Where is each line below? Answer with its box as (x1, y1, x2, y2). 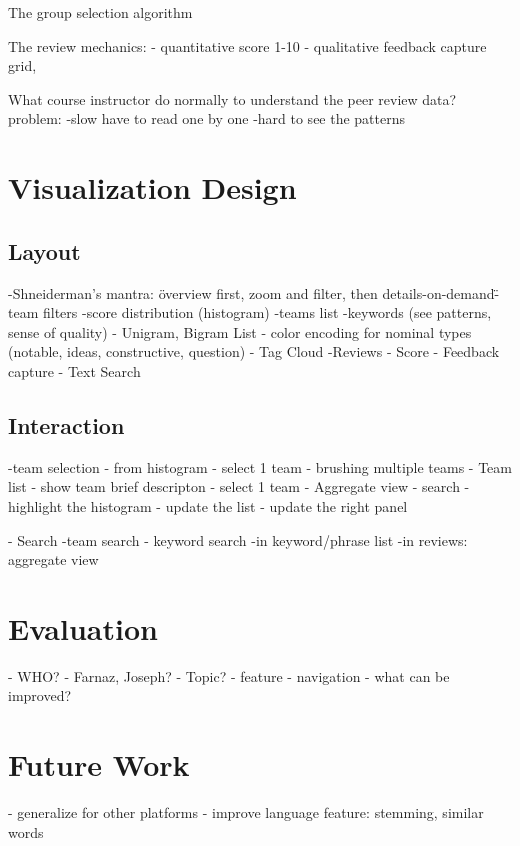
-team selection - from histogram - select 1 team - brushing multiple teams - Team (8, 456, 512, 477)
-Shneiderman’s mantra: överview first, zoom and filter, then (8, 282, 378, 303)
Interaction (8, 409, 125, 440)
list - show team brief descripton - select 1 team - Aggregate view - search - (8, 476, 470, 497)
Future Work (8, 744, 190, 785)
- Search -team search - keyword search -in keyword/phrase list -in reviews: (8, 529, 468, 550)
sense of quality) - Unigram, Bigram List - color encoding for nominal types (8, 321, 472, 342)
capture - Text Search (8, 360, 141, 381)
